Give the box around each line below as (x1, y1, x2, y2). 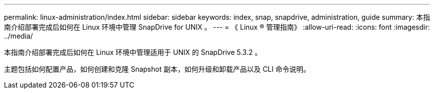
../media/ (4, 32, 33, 40)
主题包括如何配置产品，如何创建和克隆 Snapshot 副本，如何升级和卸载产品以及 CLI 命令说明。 (4, 65, 310, 73)
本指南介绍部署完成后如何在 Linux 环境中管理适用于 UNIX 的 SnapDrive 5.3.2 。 (4, 48, 262, 56)
